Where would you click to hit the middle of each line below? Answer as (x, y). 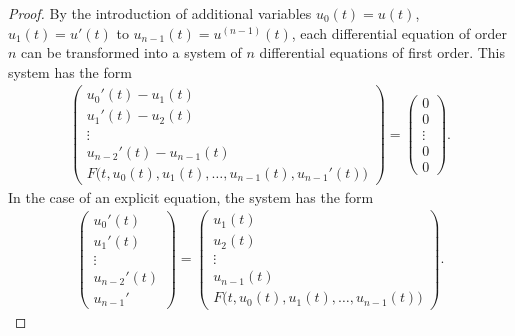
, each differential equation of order (399, 32)
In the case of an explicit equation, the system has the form (191, 196)
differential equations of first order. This (382, 52)
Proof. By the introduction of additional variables (160, 13)
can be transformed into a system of (131, 52)
